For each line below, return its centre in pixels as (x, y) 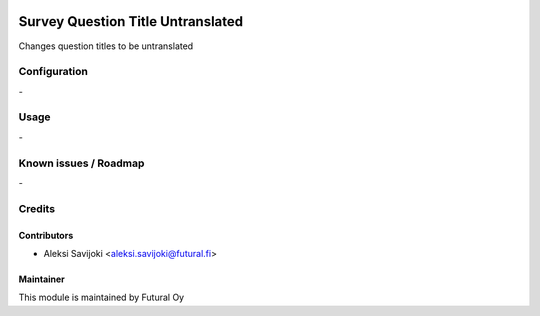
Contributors (46, 235)
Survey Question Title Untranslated (131, 21)
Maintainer (41, 279)
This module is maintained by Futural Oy (101, 297)
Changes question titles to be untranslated (106, 46)
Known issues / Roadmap (81, 163)
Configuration (53, 72)
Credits (36, 208)
